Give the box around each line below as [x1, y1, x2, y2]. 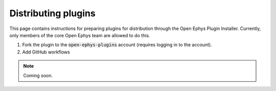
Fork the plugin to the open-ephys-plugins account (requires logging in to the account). [22, 42, 212, 48]
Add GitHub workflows [22, 49, 70, 55]
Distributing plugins [9, 8, 96, 19]
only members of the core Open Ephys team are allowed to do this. [9, 32, 150, 38]
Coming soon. [23, 72, 53, 78]
